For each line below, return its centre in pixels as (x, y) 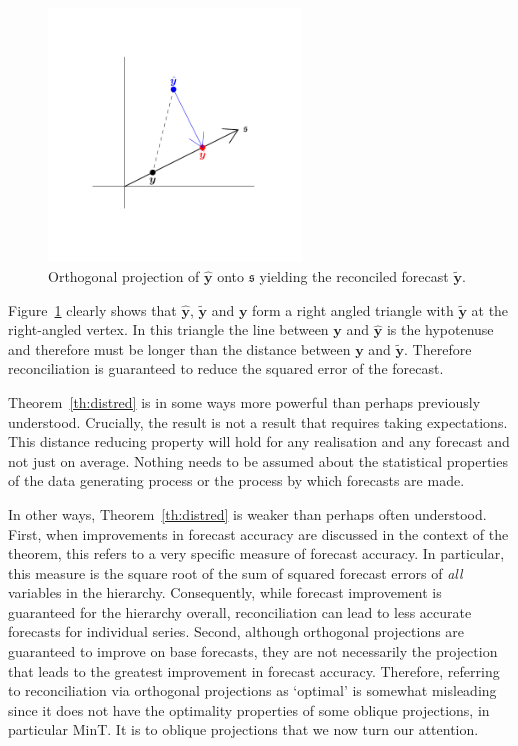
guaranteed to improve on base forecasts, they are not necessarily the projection (253, 651)
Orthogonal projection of (124, 275)
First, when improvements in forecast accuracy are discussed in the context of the (258, 533)
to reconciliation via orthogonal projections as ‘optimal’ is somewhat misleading (252, 690)
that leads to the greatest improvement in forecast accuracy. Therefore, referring (254, 670)
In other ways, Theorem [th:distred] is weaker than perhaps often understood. (247, 513)
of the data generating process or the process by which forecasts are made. (236, 480)
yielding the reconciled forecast (354, 275)
